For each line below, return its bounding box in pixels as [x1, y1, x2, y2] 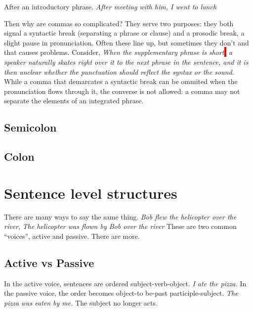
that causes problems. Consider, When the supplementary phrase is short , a [4, 47, 233, 57]
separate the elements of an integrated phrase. [4, 95, 144, 106]
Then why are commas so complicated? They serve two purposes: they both [4, 18, 234, 28]
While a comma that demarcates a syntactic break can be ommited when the [4, 76, 238, 87]
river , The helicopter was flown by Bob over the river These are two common [4, 221, 237, 231]
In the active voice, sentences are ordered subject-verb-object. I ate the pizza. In [4, 278, 247, 288]
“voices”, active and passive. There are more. [4, 230, 140, 241]
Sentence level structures [4, 182, 177, 203]
